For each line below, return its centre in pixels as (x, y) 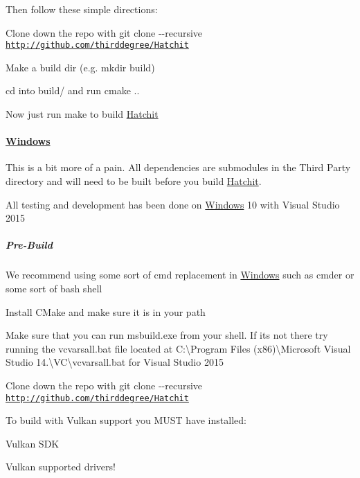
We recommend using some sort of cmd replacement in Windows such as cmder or (180, 275)
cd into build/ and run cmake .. (73, 90)
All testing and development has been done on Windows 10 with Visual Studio (173, 204)
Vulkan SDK (33, 443)
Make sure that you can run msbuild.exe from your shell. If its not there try (167, 335)
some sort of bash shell (54, 288)
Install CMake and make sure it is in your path (106, 311)
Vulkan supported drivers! (61, 467)
